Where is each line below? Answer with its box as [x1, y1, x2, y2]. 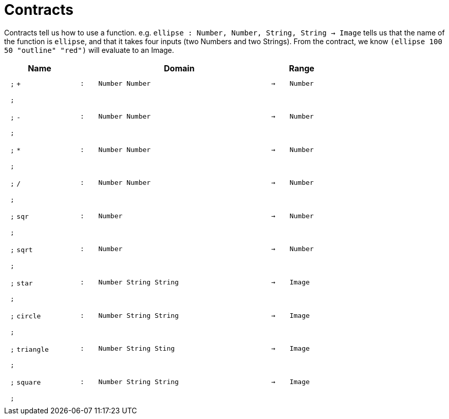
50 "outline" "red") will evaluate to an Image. [4, 45, 174, 54]
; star [10, 279, 33, 287]
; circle [10, 312, 41, 320]
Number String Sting [98, 345, 175, 353]
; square [10, 378, 41, 387]
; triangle [10, 345, 49, 353]
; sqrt [10, 245, 33, 254]
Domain [164, 63, 195, 73]
